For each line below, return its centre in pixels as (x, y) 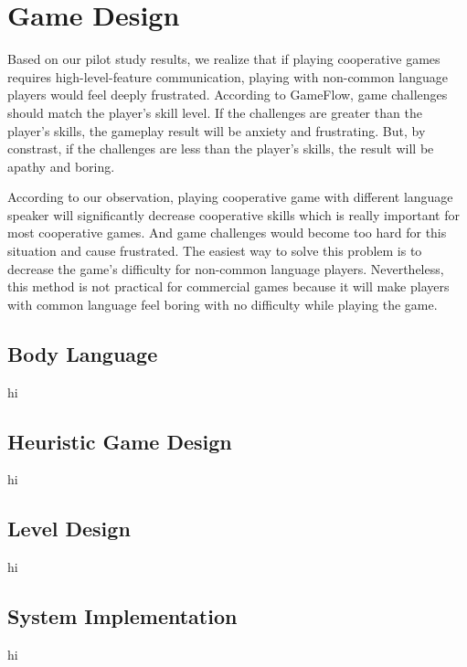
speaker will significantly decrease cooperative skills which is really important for (233, 214)
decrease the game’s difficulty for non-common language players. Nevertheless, (226, 268)
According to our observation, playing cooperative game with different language (230, 197)
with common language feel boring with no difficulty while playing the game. (223, 304)
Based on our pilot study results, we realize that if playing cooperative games (224, 59)
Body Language (83, 353)
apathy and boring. (61, 166)
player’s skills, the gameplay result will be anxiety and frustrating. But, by (217, 130)
